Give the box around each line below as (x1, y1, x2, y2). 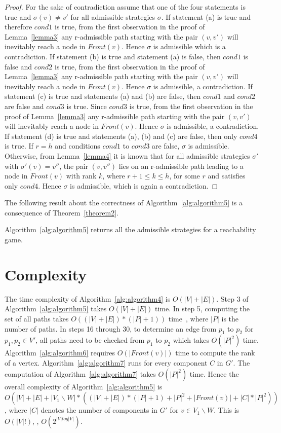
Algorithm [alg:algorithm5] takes (5, 303, 107, 314)
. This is (214, 405, 239, 415)
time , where (168, 313, 209, 323)
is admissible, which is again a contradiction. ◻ (70, 180, 218, 191)
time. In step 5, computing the (154, 303, 250, 314)
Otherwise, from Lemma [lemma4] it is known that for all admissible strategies (5, 150, 250, 161)
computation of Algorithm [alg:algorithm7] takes (5, 368, 156, 379)
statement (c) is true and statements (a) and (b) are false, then (5, 91, 201, 101)
